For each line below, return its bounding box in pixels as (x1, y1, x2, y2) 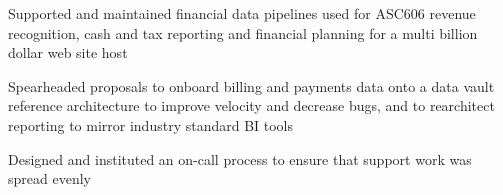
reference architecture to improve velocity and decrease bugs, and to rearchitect (8, 95, 495, 116)
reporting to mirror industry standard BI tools (8, 114, 294, 135)
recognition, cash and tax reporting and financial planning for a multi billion (8, 22, 478, 43)
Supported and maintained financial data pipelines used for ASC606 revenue (8, 3, 476, 23)
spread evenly (8, 168, 91, 189)
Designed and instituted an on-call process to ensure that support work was (8, 148, 472, 169)
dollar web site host (8, 42, 128, 63)
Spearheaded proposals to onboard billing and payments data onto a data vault (8, 75, 495, 96)
